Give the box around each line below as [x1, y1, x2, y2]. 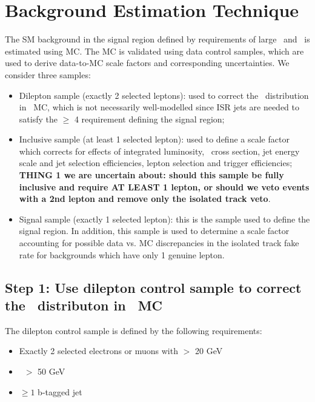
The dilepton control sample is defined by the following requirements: [5, 324, 262, 337]
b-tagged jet [38, 385, 82, 398]
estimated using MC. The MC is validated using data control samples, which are [5, 44, 304, 57]
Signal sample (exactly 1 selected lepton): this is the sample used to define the [19, 212, 310, 225]
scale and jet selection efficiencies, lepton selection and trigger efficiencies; [19, 156, 293, 169]
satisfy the [19, 112, 58, 125]
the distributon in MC [5, 296, 163, 314]
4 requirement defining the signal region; [74, 112, 225, 125]
